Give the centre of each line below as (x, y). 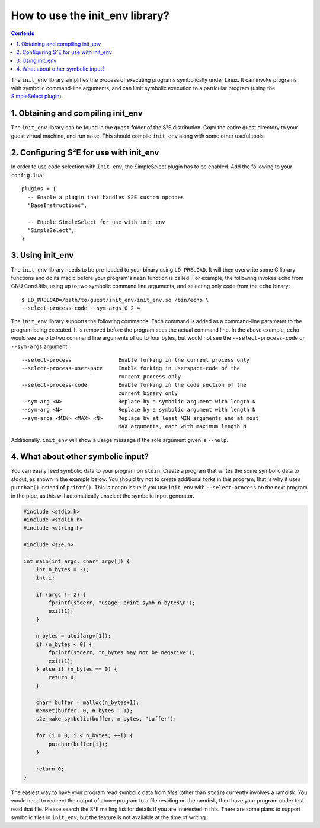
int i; (45, 578)
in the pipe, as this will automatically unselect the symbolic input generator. (103, 496)
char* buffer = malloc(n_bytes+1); (87, 702)
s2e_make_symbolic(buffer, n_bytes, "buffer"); (106, 719)
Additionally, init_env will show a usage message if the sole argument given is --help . (119, 440)
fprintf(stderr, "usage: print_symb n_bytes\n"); (122, 603)
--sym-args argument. (40, 346)
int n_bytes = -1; (63, 570)
